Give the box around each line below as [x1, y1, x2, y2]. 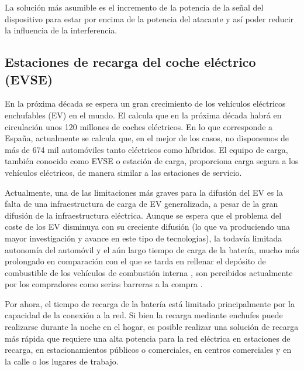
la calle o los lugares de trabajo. [5, 355, 119, 367]
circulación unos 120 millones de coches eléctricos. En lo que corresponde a [5, 120, 273, 132]
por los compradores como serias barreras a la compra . [5, 278, 203, 290]
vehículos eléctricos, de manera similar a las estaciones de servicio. [5, 166, 242, 178]
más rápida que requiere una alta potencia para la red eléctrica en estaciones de [5, 332, 291, 344]
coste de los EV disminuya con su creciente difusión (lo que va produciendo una [5, 220, 290, 233]
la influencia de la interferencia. [5, 24, 118, 36]
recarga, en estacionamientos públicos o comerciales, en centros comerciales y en [5, 343, 292, 356]
